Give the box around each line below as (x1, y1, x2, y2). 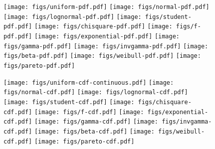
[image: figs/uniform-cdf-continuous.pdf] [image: (3, 79, 174, 86)
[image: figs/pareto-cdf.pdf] (34, 138, 135, 145)
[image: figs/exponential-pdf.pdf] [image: (34, 32, 180, 40)
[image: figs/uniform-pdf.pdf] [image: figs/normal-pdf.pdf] (3, 3, 210, 10)
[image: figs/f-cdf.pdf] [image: (34, 108, 144, 116)
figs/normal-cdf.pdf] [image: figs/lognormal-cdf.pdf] (3, 89, 188, 96)
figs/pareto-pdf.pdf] (3, 62, 75, 69)
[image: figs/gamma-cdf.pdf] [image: (34, 118, 159, 126)
